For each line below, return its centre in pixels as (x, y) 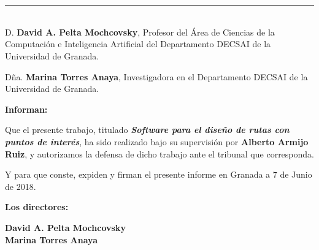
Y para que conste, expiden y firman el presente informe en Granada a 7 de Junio (159, 174)
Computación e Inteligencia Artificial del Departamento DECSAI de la (138, 44)
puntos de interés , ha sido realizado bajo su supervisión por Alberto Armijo (157, 141)
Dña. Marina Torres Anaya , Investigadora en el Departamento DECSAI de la (156, 76)
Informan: (26, 109)
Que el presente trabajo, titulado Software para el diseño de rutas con (147, 130)
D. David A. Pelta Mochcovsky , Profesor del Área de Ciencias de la (140, 32)
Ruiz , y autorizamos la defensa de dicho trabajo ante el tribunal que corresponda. (159, 153)
